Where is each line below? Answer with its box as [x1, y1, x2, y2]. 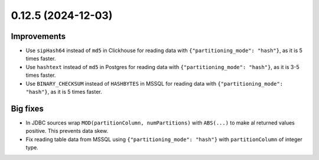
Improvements [11, 31, 66, 41]
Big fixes [11, 103, 44, 113]
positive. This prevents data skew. [25, 128, 109, 135]
